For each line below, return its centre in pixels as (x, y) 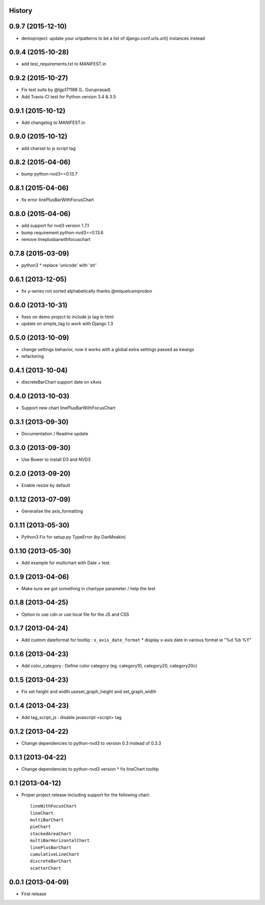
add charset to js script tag (49, 148)
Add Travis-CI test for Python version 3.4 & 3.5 (69, 96)
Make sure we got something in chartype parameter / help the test (88, 588)
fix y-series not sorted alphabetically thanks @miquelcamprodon (87, 291)
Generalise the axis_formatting (52, 511)
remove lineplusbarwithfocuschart (56, 240)
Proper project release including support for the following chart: (86, 795)
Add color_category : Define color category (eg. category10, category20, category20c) (109, 666)
